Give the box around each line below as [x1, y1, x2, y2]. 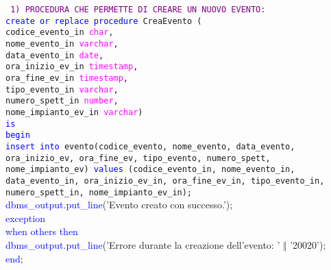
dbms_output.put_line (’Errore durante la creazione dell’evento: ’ [5, 237, 280, 251]
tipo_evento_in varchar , [5, 84, 119, 95]
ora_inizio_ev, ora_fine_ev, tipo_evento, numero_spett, [5, 153, 271, 163]
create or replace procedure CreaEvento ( [5, 16, 202, 26]
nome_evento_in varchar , [5, 38, 119, 49]
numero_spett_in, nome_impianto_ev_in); [5, 187, 193, 197]
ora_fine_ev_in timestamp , [5, 73, 128, 83]
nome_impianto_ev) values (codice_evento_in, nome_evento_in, [5, 164, 295, 175]
